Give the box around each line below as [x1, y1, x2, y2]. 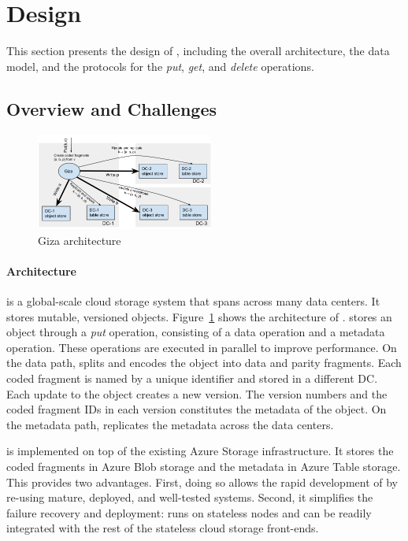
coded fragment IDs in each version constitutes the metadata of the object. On [6, 401, 387, 417]
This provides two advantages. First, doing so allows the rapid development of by [6, 473, 398, 490]
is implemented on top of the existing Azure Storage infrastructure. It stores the [6, 443, 394, 459]
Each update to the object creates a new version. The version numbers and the [6, 385, 388, 402]
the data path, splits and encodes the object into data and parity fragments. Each [6, 354, 402, 371]
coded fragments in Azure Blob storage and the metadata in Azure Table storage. [6, 458, 401, 474]
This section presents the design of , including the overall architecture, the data [6, 43, 390, 59]
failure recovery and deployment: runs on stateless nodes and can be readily [6, 504, 372, 521]
